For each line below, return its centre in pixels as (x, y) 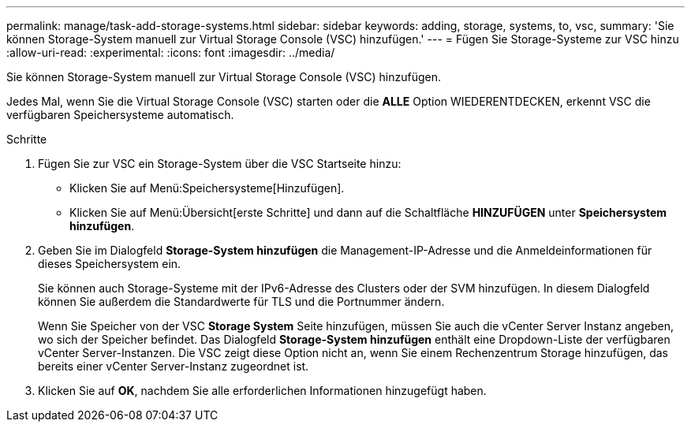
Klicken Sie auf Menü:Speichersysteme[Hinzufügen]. (207, 188)
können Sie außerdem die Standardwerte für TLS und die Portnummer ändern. (241, 301)
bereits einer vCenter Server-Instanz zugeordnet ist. (174, 366)
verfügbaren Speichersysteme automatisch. (120, 115)
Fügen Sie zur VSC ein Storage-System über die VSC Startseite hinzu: (220, 164)
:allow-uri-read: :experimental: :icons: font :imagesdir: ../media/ (171, 52)
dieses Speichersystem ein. (110, 264)
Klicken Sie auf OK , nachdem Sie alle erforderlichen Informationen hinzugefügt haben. (262, 391)
